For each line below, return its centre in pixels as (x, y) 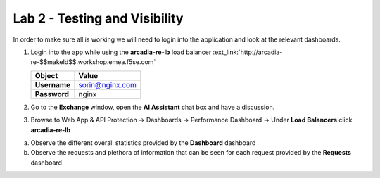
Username (52, 84)
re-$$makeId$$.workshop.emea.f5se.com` (93, 62)
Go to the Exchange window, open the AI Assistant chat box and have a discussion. (153, 107)
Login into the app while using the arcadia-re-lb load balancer (121, 52)
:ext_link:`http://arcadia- (248, 52)
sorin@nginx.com (108, 84)
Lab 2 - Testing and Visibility (98, 18)
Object (46, 75)
